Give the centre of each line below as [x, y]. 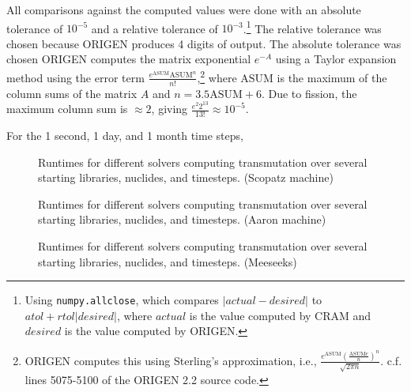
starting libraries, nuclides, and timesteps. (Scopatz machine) [186, 177]
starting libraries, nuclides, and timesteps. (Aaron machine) [182, 219]
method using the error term [75, 77]
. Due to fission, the [309, 93]
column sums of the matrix [72, 93]
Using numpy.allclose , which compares [122, 300]
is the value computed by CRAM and [280, 315]
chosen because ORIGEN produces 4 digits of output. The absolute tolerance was [204, 43]
